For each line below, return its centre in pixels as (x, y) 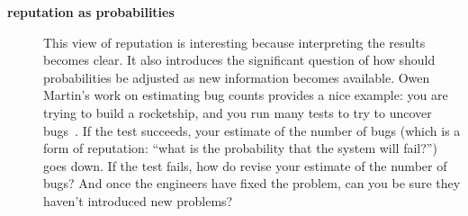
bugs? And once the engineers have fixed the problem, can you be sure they (252, 183)
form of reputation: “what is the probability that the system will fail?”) (240, 148)
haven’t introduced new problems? (138, 200)
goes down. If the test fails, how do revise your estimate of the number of (245, 165)
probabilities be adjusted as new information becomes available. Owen (237, 77)
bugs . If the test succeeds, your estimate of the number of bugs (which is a (252, 130)
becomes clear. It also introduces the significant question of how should (239, 60)
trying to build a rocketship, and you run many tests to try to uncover (238, 112)
